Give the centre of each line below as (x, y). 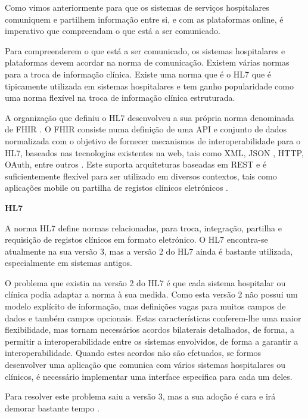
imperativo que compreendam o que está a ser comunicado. (113, 31)
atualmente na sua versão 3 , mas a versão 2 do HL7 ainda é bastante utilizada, (149, 251)
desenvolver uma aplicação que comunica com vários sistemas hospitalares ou (145, 365)
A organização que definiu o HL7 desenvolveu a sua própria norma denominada (150, 117)
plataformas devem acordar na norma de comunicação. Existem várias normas (147, 62)
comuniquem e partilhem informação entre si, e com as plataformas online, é (144, 19)
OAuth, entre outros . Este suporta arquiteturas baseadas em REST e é (136, 164)
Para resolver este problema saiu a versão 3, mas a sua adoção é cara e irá (140, 396)
